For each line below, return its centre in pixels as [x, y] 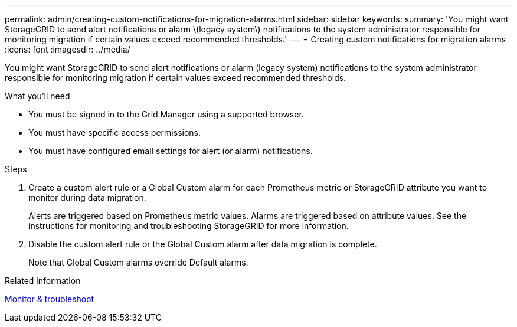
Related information [43, 281]
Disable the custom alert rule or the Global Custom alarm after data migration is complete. [203, 244]
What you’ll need [37, 96]
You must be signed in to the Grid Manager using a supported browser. [166, 114]
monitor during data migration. [87, 197]
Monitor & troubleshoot [50, 299]
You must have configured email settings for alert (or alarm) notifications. [171, 151]
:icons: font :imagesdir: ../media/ [68, 49]
